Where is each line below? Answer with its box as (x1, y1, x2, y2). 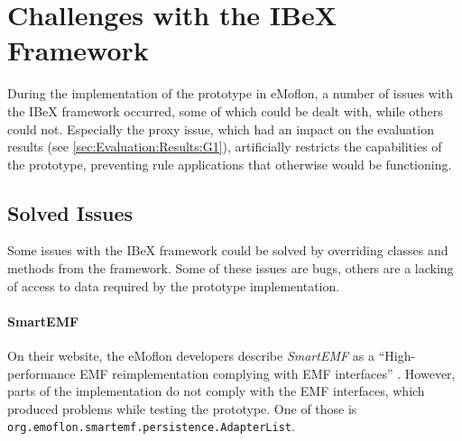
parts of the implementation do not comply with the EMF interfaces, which (7, 381, 425, 400)
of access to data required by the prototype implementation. (7, 276, 340, 295)
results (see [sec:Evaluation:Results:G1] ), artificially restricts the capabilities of (7, 137, 442, 156)
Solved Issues (7, 198, 134, 226)
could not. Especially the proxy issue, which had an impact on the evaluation (7, 119, 434, 138)
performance (7, 363, 76, 382)
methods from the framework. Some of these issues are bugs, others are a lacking (7, 259, 454, 278)
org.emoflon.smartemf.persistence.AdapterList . (7, 417, 295, 436)
